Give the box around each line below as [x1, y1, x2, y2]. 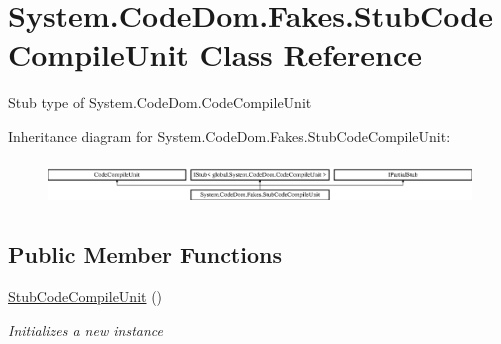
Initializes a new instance [8, 319, 163, 340]
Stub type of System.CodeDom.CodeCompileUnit [8, 92, 312, 113]
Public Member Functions [8, 239, 282, 270]
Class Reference [199, 34, 423, 75]
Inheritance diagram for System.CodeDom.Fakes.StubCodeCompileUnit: [8, 125, 451, 146]
